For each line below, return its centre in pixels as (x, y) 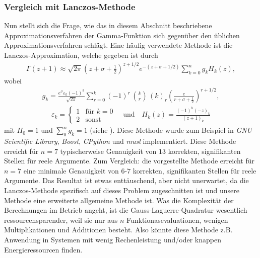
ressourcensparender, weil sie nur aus (61, 220)
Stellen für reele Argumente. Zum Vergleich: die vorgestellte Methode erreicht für (129, 161)
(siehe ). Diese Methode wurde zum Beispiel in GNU (171, 130)
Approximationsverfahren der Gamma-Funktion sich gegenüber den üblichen (122, 35)
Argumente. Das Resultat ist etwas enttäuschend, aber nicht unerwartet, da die (126, 180)
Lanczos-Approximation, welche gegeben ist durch (81, 55)
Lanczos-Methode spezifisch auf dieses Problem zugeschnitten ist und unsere (122, 190)
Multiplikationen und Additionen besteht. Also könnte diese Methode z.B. (118, 230)
